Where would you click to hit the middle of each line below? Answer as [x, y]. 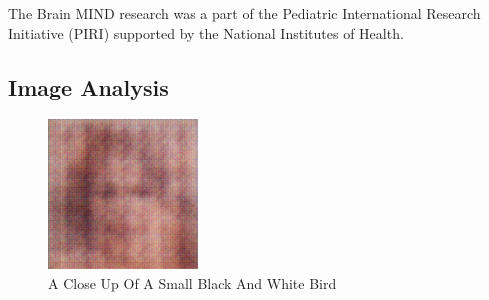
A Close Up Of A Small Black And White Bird [192, 282]
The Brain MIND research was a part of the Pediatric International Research [244, 13]
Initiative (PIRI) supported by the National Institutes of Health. [206, 32]
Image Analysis [88, 86]
